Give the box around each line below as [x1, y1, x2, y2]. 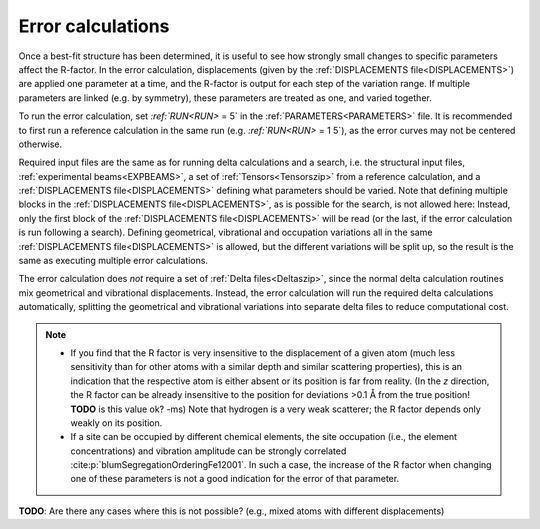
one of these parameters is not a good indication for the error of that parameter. [70, 473, 400, 485]
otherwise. [18, 138, 63, 150]
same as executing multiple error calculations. [18, 255, 209, 267]
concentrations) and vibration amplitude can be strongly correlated [70, 445, 347, 457]
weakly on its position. [70, 416, 163, 429]
